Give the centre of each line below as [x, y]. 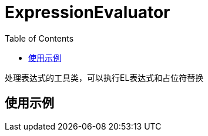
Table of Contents [39, 38]
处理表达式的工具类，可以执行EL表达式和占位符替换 [104, 77]
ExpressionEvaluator [88, 12]
